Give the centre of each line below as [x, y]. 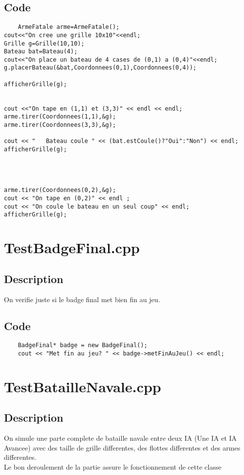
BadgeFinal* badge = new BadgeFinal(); [83, 345]
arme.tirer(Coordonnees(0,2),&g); [60, 190]
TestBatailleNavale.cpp [83, 386]
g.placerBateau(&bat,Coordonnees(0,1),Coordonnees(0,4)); [100, 68]
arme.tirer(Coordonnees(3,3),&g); [60, 125]
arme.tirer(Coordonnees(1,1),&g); [60, 117]
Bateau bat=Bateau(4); [41, 52]
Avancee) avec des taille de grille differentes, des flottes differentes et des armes [122, 447]
